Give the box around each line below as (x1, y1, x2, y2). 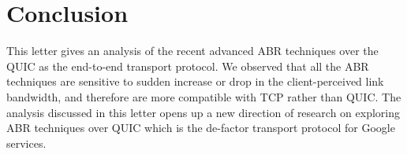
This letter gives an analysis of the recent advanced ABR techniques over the (6, 42, 379, 59)
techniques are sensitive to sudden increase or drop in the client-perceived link (6, 73, 384, 90)
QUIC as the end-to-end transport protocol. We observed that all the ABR (6, 57, 369, 74)
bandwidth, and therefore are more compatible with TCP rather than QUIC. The (6, 88, 401, 104)
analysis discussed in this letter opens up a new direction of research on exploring (6, 104, 400, 120)
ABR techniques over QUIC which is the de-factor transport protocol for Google (6, 119, 395, 136)
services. (6, 134, 47, 151)
